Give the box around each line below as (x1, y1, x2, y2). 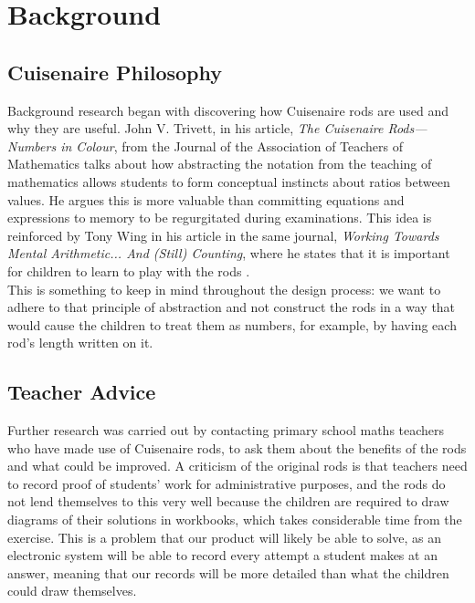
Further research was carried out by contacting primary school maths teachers (7, 421, 445, 440)
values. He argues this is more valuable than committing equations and (7, 190, 405, 209)
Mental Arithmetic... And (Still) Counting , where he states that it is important (7, 244, 450, 263)
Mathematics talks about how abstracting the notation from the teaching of (7, 154, 432, 173)
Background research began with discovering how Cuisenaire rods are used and (7, 100, 449, 120)
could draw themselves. (7, 581, 137, 600)
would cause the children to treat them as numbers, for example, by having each (7, 315, 457, 334)
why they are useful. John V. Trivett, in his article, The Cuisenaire (7, 119, 384, 138)
